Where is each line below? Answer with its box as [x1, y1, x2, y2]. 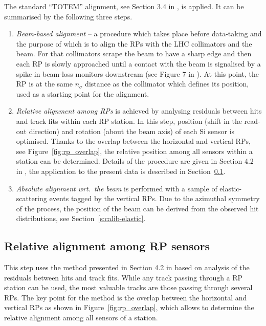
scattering [16, 193, 47, 204]
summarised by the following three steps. [4, 11, 132, 21]
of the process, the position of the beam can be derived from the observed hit [16, 203, 259, 213]
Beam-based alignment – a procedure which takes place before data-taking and [16, 28, 262, 39]
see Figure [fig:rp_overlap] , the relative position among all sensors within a [16, 145, 253, 156]
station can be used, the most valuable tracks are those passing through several [4, 282, 253, 293]
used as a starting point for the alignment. [16, 88, 149, 99]
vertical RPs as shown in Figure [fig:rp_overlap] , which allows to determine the [4, 302, 254, 313]
